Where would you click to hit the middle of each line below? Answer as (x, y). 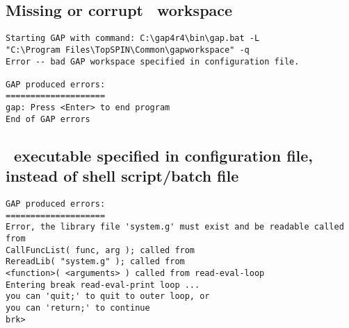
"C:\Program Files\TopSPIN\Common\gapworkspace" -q (128, 50)
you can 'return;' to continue (78, 308)
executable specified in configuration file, (164, 155)
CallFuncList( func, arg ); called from (100, 250)
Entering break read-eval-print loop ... (103, 285)
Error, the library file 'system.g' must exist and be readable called (175, 227)
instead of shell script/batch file (122, 176)
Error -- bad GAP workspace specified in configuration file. (153, 61)
